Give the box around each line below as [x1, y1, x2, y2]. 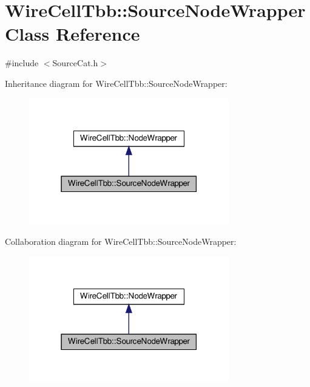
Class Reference [5, 21, 140, 46]
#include [5, 57, 39, 69]
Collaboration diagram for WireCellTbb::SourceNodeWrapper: [5, 235, 237, 247]
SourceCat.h [52, 57, 98, 69]
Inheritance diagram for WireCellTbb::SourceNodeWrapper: [5, 77, 227, 89]
